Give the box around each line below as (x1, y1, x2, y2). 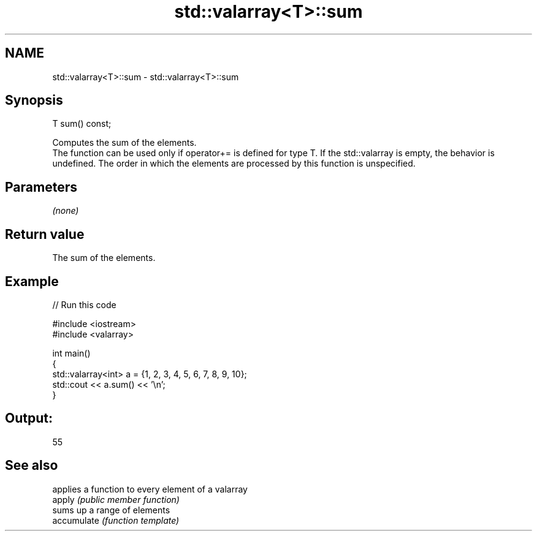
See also (5, 458, 58, 474)
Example (5, 273, 59, 289)
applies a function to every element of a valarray (52, 483, 248, 494)
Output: (5, 410, 53, 426)
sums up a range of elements (52, 504, 170, 515)
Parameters (5, 179, 77, 195)
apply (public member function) (52, 494, 180, 505)
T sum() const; (52, 118, 112, 129)
